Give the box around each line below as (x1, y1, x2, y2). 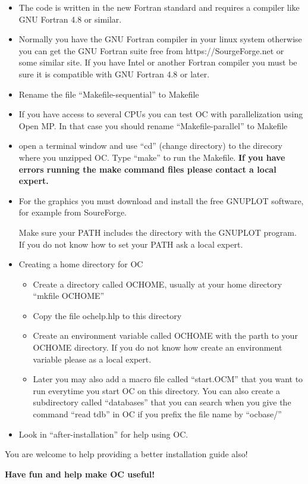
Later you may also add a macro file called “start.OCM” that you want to (33, 373, 303, 385)
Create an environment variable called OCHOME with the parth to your (33, 329, 298, 342)
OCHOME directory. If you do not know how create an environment (33, 341, 282, 354)
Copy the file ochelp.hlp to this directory (33, 309, 182, 321)
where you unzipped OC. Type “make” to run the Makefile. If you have (18, 151, 285, 163)
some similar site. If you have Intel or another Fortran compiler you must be (18, 56, 297, 68)
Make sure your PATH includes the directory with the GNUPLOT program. (18, 226, 297, 238)
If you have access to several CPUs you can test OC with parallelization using (18, 108, 303, 120)
